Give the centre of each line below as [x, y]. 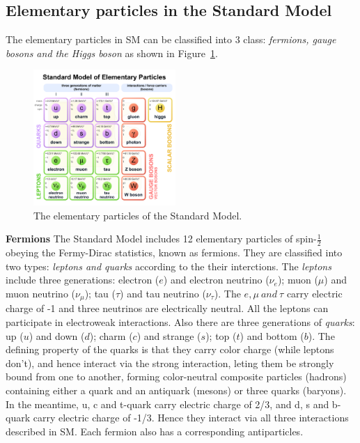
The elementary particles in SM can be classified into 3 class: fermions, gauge [171, 39]
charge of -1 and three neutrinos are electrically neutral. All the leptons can [167, 308]
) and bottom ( [272, 335]
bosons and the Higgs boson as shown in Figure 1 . [112, 53]
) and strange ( [169, 335]
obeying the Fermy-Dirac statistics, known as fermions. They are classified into [174, 252]
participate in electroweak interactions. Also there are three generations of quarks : [180, 322]
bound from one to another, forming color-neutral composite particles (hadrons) [176, 376]
